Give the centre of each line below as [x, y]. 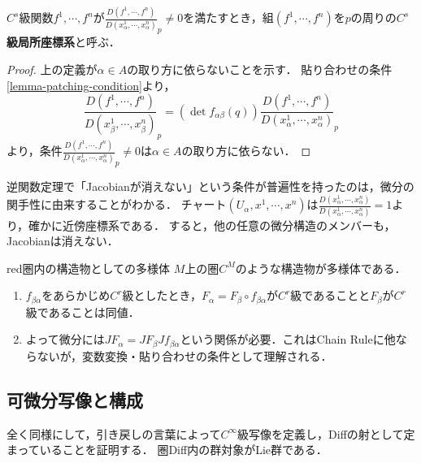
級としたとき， [162, 295]
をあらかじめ [76, 295]
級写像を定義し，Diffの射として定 [326, 433]
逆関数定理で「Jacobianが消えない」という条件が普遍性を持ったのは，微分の [210, 186]
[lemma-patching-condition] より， [91, 85]
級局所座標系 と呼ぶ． [63, 42]
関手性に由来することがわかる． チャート [117, 204]
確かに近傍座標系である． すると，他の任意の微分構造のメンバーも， [212, 225]
